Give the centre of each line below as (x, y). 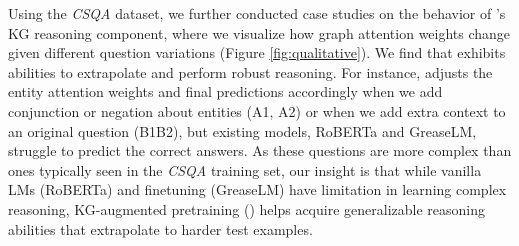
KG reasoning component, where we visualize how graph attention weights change (259, 32)
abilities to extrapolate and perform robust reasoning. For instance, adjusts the (250, 71)
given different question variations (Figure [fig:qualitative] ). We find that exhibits (257, 52)
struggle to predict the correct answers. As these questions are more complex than (260, 150)
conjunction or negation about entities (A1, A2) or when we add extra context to (257, 110)
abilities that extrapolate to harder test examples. (160, 228)
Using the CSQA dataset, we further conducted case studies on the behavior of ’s (257, 13)
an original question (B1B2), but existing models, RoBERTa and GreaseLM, (242, 130)
